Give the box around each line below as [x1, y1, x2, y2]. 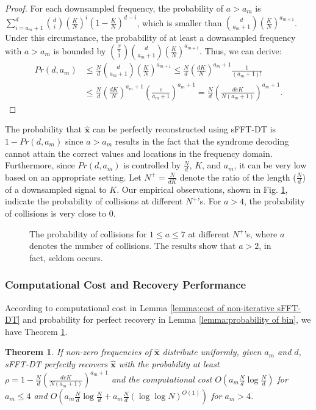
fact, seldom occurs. [29, 251, 103, 264]
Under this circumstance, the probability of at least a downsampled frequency [5, 31, 296, 44]
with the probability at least [118, 357, 220, 370]
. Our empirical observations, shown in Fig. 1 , [117, 182, 288, 195]
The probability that [5, 123, 82, 135]
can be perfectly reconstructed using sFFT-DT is [92, 123, 276, 135]
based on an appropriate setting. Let [5, 170, 142, 183]
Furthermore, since [5, 159, 75, 171]
